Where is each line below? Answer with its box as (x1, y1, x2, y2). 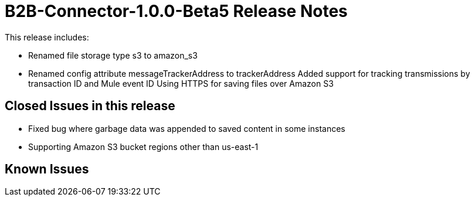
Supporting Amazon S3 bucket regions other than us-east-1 (28, 141, 259, 152)
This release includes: (5, 32, 89, 42)
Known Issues (5, 162, 89, 177)
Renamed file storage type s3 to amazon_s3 (28, 50, 198, 60)
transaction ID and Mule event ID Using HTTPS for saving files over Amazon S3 (28, 78, 334, 88)
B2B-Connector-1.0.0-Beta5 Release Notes (5, 1, 348, 21)
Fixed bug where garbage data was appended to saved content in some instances (28, 123, 345, 134)
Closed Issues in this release (5, 98, 175, 114)
